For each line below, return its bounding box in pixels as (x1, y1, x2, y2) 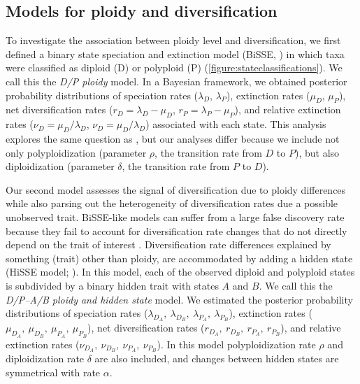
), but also (294, 145, 340, 159)
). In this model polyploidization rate (157, 336, 316, 351)
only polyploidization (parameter (6, 145, 147, 159)
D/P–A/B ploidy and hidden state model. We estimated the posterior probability (6, 292, 353, 306)
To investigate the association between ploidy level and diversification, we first (6, 33, 341, 48)
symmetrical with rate (6, 364, 101, 379)
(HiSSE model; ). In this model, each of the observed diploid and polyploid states (6, 264, 355, 279)
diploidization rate (6, 351, 85, 366)
